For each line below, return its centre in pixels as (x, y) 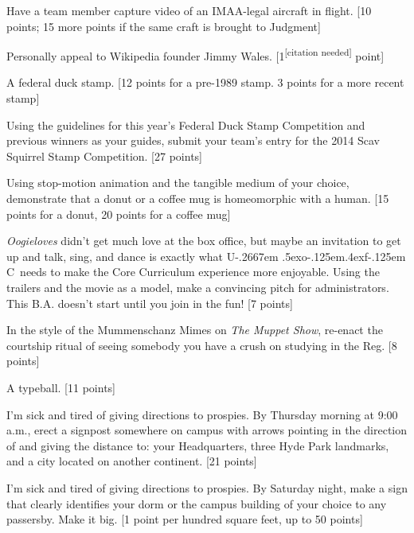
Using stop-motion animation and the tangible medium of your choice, (178, 183)
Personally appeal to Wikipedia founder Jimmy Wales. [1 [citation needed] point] (195, 54)
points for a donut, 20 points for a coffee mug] (119, 214)
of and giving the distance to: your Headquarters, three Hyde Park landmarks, (198, 445)
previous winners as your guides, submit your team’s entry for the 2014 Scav (193, 140)
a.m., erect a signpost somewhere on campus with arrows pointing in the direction (207, 430)
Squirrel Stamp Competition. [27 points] (104, 156)
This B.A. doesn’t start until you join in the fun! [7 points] (150, 303)
